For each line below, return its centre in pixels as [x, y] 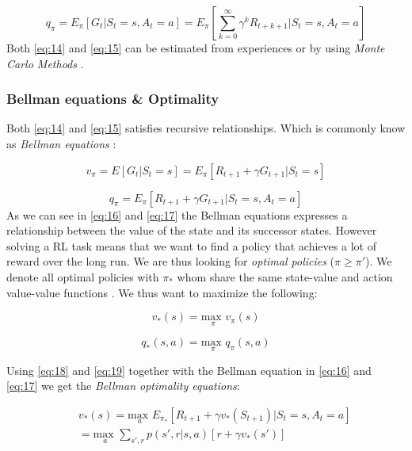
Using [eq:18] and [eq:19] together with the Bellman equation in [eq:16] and [189, 370]
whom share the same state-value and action [285, 276]
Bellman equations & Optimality [113, 99]
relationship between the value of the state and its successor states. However [192, 230]
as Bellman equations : [61, 143]
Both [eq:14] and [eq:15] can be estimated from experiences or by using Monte [196, 48]
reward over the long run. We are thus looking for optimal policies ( [171, 261]
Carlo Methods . [45, 63]
